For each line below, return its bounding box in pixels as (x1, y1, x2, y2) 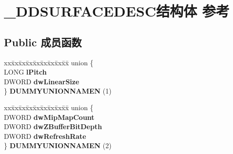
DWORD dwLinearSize (4, 76, 79, 86)
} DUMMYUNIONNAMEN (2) (4, 140, 112, 151)
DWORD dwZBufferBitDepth (4, 121, 102, 132)
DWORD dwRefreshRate (4, 131, 86, 141)
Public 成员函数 (4, 34, 82, 49)
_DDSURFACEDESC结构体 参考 (4, 1, 230, 21)
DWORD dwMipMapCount (4, 112, 95, 122)
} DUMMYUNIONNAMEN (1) (4, 86, 112, 96)
